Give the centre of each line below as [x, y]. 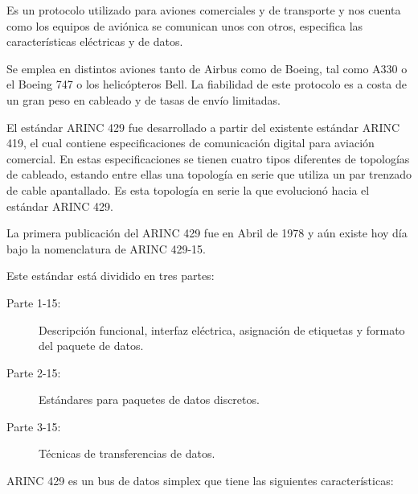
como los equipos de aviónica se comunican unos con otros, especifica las [185, 25]
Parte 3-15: [34, 426]
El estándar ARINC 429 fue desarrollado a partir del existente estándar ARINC [203, 127]
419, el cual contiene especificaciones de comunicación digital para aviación [191, 143]
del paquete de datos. [91, 346]
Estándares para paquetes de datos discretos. [149, 399]
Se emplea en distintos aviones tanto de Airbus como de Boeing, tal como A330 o [207, 68]
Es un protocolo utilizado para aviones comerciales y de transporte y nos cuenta [204, 10]
